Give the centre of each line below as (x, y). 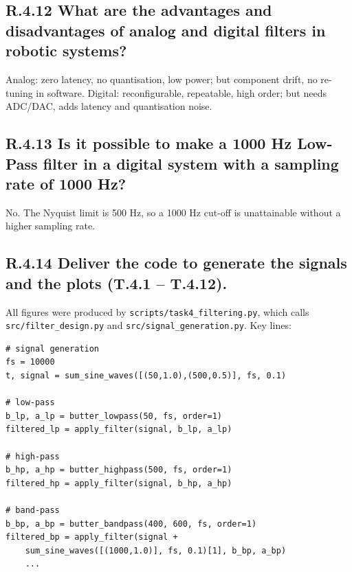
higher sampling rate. (51, 226)
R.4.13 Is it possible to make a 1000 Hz (149, 143)
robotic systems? (66, 50)
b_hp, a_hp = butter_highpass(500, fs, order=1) (119, 470)
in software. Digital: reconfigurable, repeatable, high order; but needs (181, 92)
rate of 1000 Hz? (66, 183)
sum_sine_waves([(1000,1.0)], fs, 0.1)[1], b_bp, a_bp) (156, 550)
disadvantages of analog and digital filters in (166, 30)
